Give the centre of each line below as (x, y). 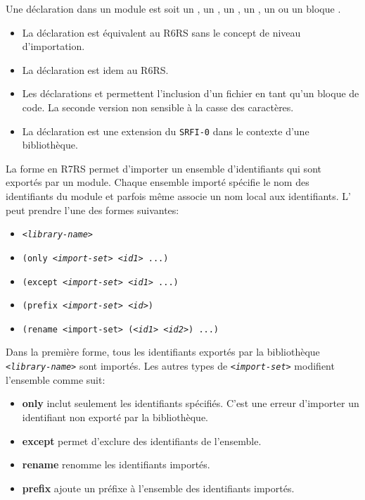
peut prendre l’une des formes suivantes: (92, 210)
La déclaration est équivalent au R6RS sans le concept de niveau (161, 32)
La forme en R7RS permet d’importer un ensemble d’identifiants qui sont (164, 168)
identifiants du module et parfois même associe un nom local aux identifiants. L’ (179, 196)
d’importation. (53, 46)
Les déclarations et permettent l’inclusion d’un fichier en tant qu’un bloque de (191, 93)
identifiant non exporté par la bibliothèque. (115, 417)
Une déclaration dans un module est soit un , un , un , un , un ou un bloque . (173, 8)
